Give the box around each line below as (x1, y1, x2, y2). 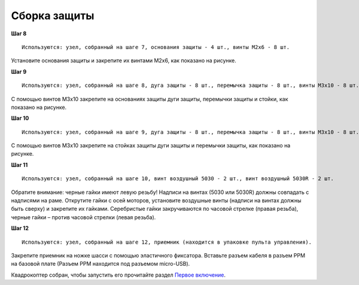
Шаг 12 (11, 225, 29, 232)
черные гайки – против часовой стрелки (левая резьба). (11, 213, 156, 221)
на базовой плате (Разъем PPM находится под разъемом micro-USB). (11, 260, 190, 268)
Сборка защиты (11, 9, 95, 22)
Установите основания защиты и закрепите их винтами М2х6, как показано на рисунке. (11, 57, 236, 64)
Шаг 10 (11, 114, 29, 122)
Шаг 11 (11, 161, 28, 168)
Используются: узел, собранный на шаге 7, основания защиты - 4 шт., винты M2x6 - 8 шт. (22, 44, 290, 50)
